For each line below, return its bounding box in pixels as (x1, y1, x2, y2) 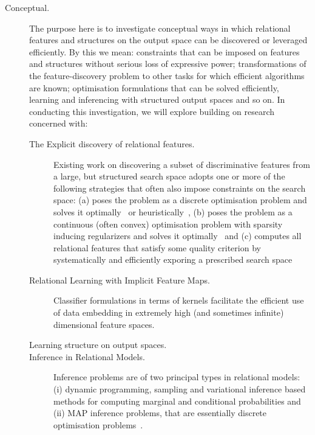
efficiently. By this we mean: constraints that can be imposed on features (29, 45, 300, 58)
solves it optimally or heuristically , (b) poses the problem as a (53, 205, 293, 218)
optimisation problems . (53, 418, 143, 431)
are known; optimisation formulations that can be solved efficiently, (29, 81, 279, 94)
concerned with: (29, 117, 88, 130)
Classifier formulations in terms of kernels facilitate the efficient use (53, 294, 304, 307)
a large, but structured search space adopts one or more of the (53, 170, 285, 183)
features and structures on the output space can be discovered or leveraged (29, 33, 308, 46)
